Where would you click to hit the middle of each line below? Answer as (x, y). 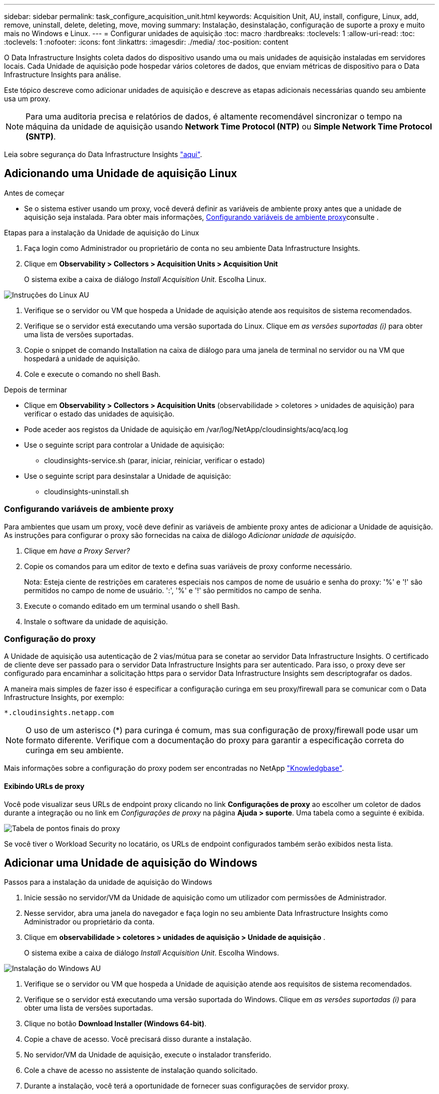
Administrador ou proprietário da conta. (89, 922)
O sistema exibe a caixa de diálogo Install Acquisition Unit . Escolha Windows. (152, 953)
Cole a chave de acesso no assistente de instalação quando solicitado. (141, 1070)
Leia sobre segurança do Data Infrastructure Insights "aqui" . (103, 154)
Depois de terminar (36, 389)
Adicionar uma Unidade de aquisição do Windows (131, 863)
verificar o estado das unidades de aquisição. (99, 414)
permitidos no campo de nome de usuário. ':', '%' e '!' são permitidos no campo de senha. (173, 590)
